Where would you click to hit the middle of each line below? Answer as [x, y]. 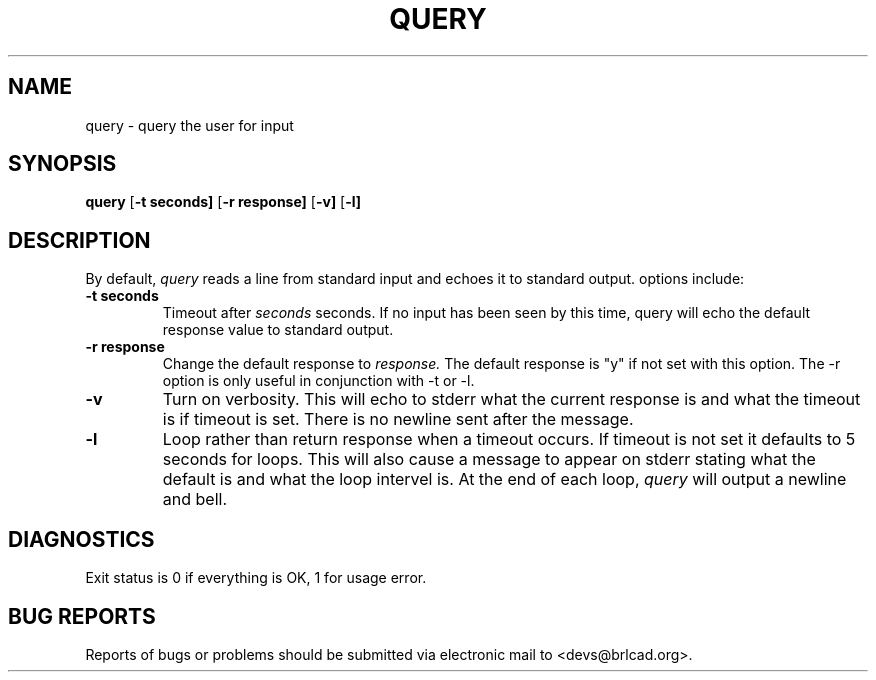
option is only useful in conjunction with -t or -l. [318, 381]
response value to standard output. [278, 330]
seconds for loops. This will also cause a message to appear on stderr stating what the [489, 459]
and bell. [194, 499]
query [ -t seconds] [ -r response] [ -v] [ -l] [223, 202]
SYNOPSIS [62, 164]
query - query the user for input [189, 125]
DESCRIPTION [79, 240]
